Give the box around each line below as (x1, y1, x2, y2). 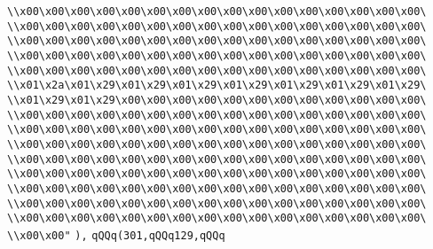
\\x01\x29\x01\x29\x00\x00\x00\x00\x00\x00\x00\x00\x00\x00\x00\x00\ (7, 93, 427, 106)
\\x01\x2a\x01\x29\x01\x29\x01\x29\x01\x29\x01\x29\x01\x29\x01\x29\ (7, 79, 427, 92)
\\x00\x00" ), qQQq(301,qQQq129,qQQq (7, 229, 225, 242)
